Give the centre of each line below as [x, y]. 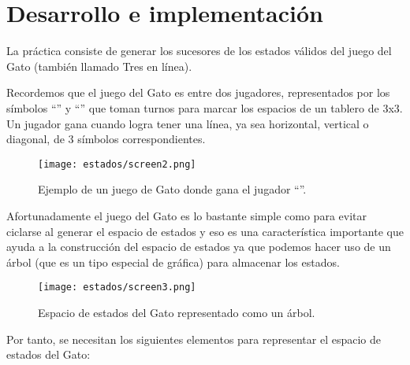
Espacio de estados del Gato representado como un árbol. [177, 312]
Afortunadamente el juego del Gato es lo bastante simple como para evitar [186, 215]
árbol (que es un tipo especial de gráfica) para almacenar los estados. [173, 262]
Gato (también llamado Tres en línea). [99, 66]
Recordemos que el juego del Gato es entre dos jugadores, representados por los [198, 92]
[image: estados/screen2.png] [117, 164]
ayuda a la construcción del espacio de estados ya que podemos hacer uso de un [199, 247]
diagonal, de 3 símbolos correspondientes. [106, 139]
